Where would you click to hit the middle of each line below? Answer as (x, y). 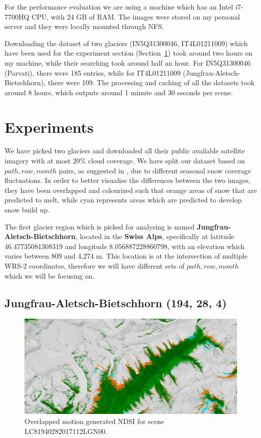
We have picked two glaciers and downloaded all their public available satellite (125, 151)
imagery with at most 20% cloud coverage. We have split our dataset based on (125, 161)
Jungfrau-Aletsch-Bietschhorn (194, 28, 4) (116, 302)
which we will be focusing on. (50, 275)
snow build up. (27, 210)
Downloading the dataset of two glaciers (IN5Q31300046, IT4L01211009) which (126, 43)
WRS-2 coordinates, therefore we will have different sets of (95, 266)
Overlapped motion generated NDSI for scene (94, 421)
